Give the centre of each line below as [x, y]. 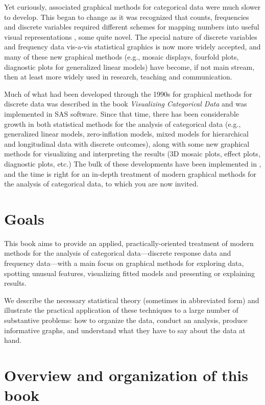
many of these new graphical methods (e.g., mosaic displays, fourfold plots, [122, 56]
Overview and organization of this [126, 375]
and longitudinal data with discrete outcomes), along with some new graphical [127, 143]
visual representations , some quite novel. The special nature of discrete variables [131, 36]
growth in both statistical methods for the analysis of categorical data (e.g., [123, 124]
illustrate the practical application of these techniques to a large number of [121, 310]
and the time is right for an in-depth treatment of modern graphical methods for [130, 173]
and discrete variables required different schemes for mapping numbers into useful [132, 27]
